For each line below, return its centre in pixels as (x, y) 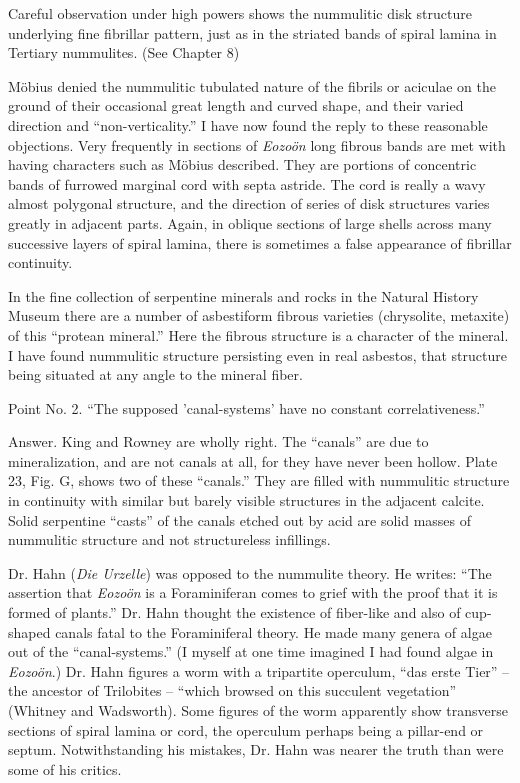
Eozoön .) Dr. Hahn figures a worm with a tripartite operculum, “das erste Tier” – (259, 670)
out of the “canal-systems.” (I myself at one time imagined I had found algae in (251, 651)
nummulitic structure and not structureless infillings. (169, 539)
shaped (29, 631)
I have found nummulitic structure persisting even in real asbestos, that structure (257, 354)
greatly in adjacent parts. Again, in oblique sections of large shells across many (250, 222)
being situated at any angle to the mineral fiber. (155, 374)
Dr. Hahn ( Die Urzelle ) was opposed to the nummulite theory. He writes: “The (250, 572)
